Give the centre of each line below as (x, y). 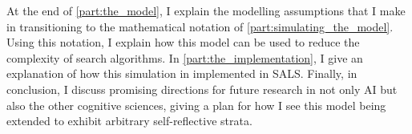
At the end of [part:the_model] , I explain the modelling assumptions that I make (206, 10)
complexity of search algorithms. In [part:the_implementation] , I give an (185, 57)
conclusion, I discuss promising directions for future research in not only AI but (202, 89)
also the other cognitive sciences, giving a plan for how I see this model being (196, 105)
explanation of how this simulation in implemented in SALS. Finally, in (182, 73)
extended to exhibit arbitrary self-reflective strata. (129, 121)
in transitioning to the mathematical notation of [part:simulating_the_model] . (200, 26)
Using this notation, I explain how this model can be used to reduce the (183, 42)
